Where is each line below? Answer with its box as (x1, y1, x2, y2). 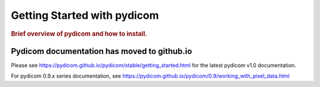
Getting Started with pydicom (11, 9, 159, 22)
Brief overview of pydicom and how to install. (11, 29, 148, 38)
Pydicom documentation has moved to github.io (11, 46, 193, 56)
